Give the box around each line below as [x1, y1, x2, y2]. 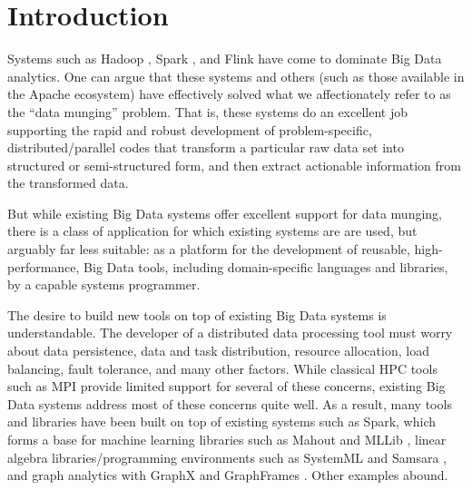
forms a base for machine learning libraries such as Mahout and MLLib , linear [7, 430, 447, 448]
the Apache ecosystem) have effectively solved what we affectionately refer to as [7, 84, 451, 103]
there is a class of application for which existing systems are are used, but [7, 221, 418, 240]
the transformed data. [7, 173, 129, 192]
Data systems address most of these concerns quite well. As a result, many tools [7, 394, 452, 413]
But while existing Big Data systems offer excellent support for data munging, [7, 203, 443, 222]
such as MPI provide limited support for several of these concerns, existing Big [7, 377, 446, 396]
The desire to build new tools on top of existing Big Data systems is [7, 305, 387, 324]
